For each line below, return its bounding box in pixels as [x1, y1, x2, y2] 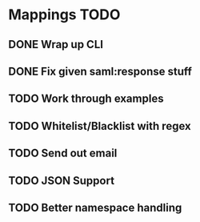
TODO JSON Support [8, 174, 114, 188]
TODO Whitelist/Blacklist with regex [8, 119, 191, 133]
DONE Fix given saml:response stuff [8, 64, 192, 78]
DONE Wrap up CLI [8, 38, 104, 51]
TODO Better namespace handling [8, 200, 182, 214]
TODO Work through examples [8, 92, 164, 106]
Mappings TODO [8, 6, 121, 24]
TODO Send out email [8, 147, 118, 160]
